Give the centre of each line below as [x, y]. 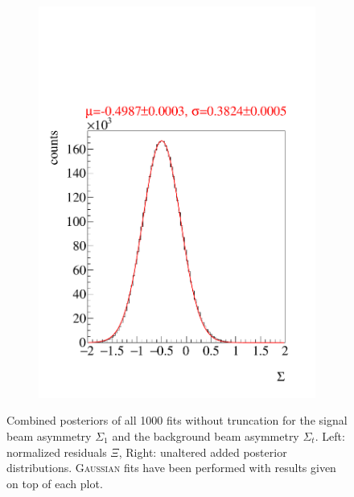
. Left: [330, 435]
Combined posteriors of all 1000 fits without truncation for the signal [177, 420]
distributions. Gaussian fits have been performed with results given [171, 468]
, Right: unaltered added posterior [203, 452]
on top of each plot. [55, 483]
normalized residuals [57, 452]
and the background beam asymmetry [206, 435]
